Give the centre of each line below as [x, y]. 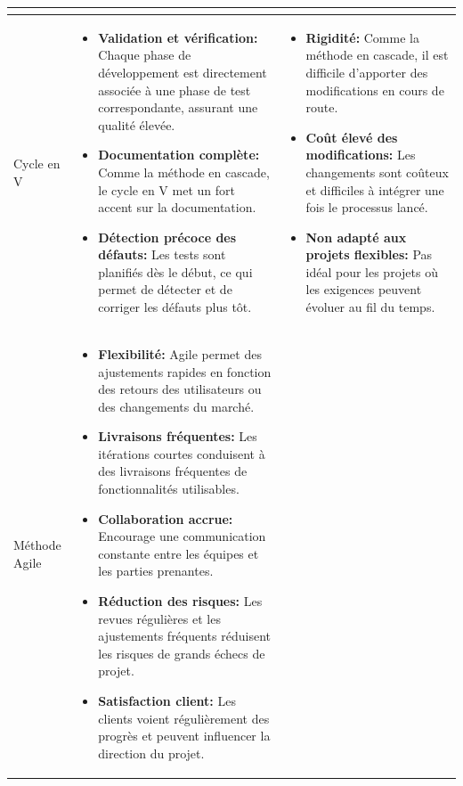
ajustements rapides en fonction [185, 371]
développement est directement [183, 72]
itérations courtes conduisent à [182, 453]
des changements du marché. [176, 406]
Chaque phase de [145, 55]
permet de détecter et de [165, 289]
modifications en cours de [375, 90]
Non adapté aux [356, 237]
